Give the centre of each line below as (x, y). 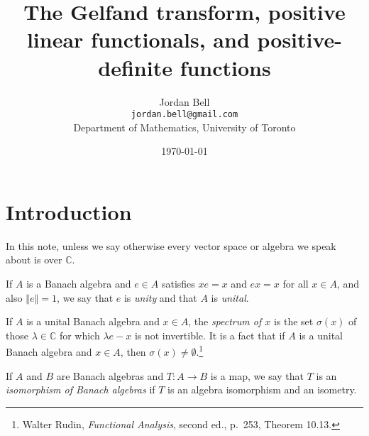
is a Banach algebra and (79, 284)
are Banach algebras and (110, 375)
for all (296, 284)
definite (135, 67)
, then (133, 352)
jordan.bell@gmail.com (184, 115)
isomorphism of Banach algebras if (81, 389)
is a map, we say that (257, 375)
